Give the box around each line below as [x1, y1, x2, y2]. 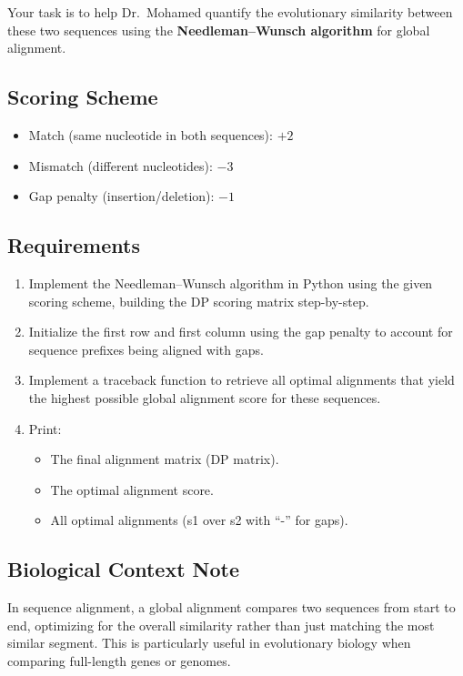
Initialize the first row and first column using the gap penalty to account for [28, 322, 453, 341]
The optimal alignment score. [50, 479, 214, 499]
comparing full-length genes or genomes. [7, 651, 231, 670]
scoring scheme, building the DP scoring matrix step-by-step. [28, 291, 369, 310]
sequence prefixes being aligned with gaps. [28, 339, 264, 358]
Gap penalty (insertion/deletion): [28, 187, 215, 206]
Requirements [7, 231, 140, 259]
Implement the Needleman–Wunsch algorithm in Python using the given [28, 273, 433, 292]
